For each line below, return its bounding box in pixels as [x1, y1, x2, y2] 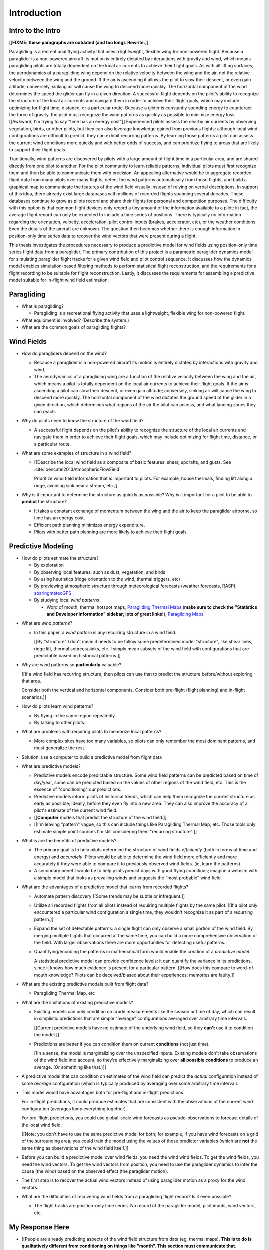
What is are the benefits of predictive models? [21, 837, 117, 843]
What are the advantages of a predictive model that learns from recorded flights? [21, 884, 189, 890]
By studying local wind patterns [34, 597, 100, 603]
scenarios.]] [21, 694, 47, 700]
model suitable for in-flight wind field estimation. [9, 277, 109, 283]
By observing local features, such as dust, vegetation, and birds [34, 569, 166, 575]
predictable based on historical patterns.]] [34, 652, 121, 658]
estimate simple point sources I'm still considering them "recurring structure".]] [34, 828, 197, 834]
